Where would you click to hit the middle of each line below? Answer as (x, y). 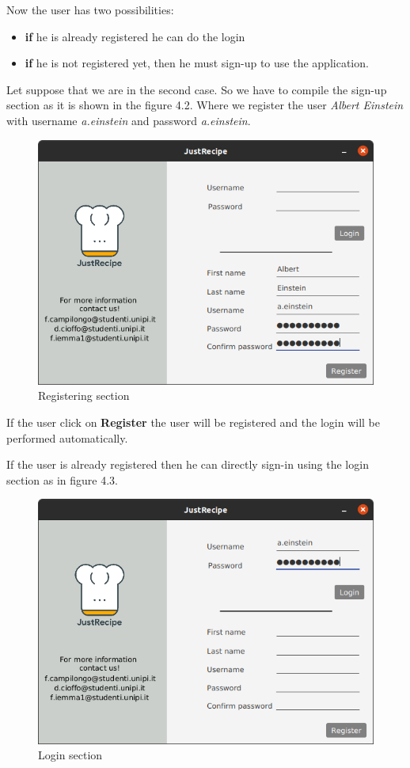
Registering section (84, 395)
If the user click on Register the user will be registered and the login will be (193, 422)
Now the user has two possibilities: (90, 10)
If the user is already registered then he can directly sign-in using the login (188, 464)
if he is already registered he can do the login (135, 36)
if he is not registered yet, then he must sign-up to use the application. (197, 63)
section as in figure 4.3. (62, 479)
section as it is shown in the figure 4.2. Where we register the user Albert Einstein (205, 105)
